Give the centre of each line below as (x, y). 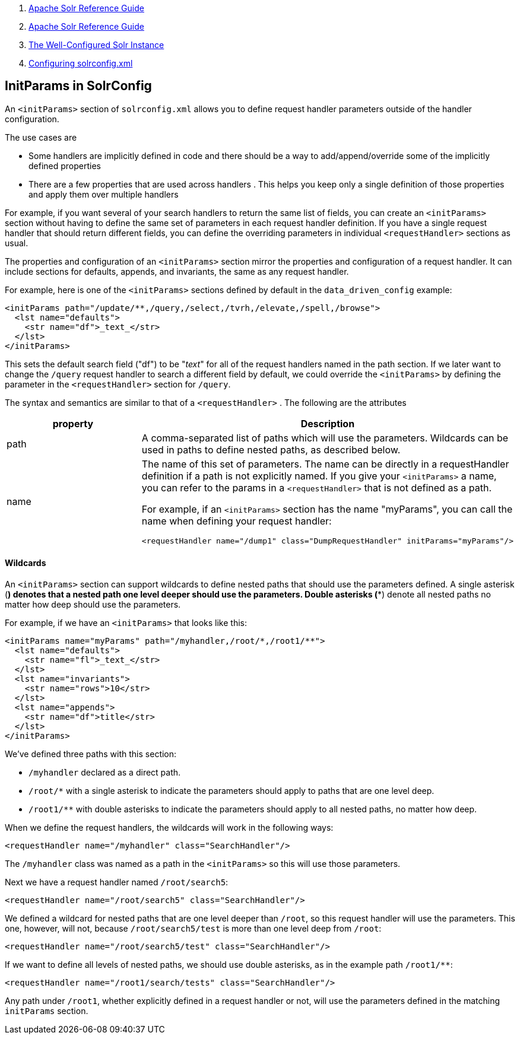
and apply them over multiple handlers (104, 194)
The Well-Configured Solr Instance (96, 45)
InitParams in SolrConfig (78, 86)
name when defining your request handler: (237, 521)
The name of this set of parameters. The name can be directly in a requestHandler (325, 464)
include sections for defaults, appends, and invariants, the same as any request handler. (177, 271)
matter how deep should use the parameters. (93, 605)
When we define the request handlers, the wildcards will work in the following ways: (169, 828)
